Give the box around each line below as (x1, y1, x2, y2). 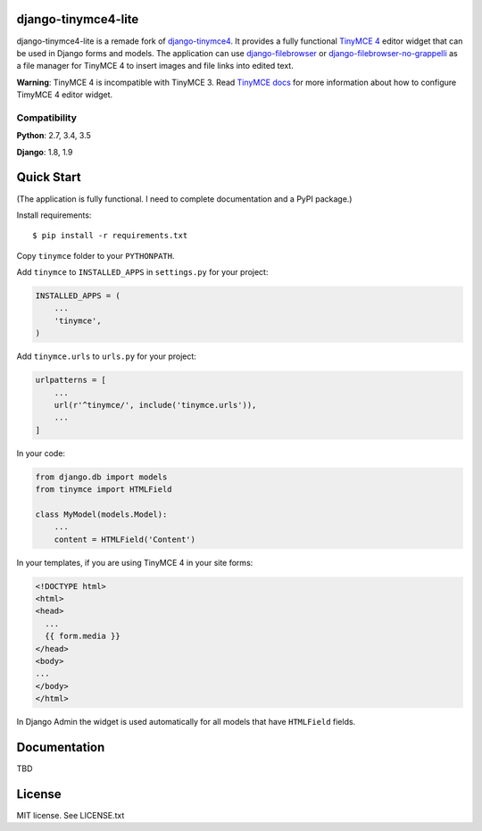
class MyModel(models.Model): (35, 509, 168, 519)
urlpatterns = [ (35, 375, 107, 386)
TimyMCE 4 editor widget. (16, 89, 113, 100)
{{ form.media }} (45, 631, 120, 642)
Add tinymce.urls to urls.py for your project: (16, 351, 196, 361)
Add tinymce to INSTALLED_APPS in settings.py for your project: (16, 267, 269, 278)
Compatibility (16, 112, 78, 124)
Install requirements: (16, 210, 92, 220)
